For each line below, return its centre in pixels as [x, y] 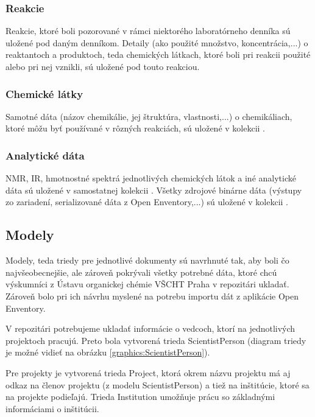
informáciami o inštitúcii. [52, 408]
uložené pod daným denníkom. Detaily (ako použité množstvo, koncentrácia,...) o [157, 42]
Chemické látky [44, 93]
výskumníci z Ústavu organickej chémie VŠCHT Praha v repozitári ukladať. [147, 284]
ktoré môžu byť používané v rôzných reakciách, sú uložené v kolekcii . [135, 128]
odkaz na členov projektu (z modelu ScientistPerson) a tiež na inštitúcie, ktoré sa [157, 384]
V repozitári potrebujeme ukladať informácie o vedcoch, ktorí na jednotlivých [150, 328]
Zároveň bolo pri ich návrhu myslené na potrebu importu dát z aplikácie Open [152, 296]
